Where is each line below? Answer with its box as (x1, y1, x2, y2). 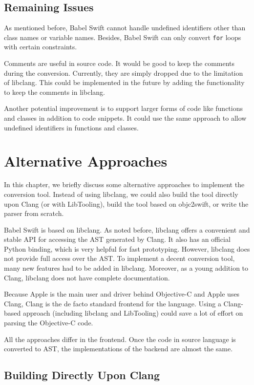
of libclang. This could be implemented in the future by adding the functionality (4, 77, 245, 87)
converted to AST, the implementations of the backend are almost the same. (4, 343, 233, 354)
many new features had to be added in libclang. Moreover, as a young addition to (4, 263, 249, 273)
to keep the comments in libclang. (4, 86, 105, 97)
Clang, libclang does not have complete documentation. (4, 272, 170, 282)
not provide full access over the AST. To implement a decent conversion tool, (4, 253, 235, 263)
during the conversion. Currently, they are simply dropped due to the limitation (4, 67, 243, 78)
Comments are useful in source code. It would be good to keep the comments (4, 58, 235, 68)
